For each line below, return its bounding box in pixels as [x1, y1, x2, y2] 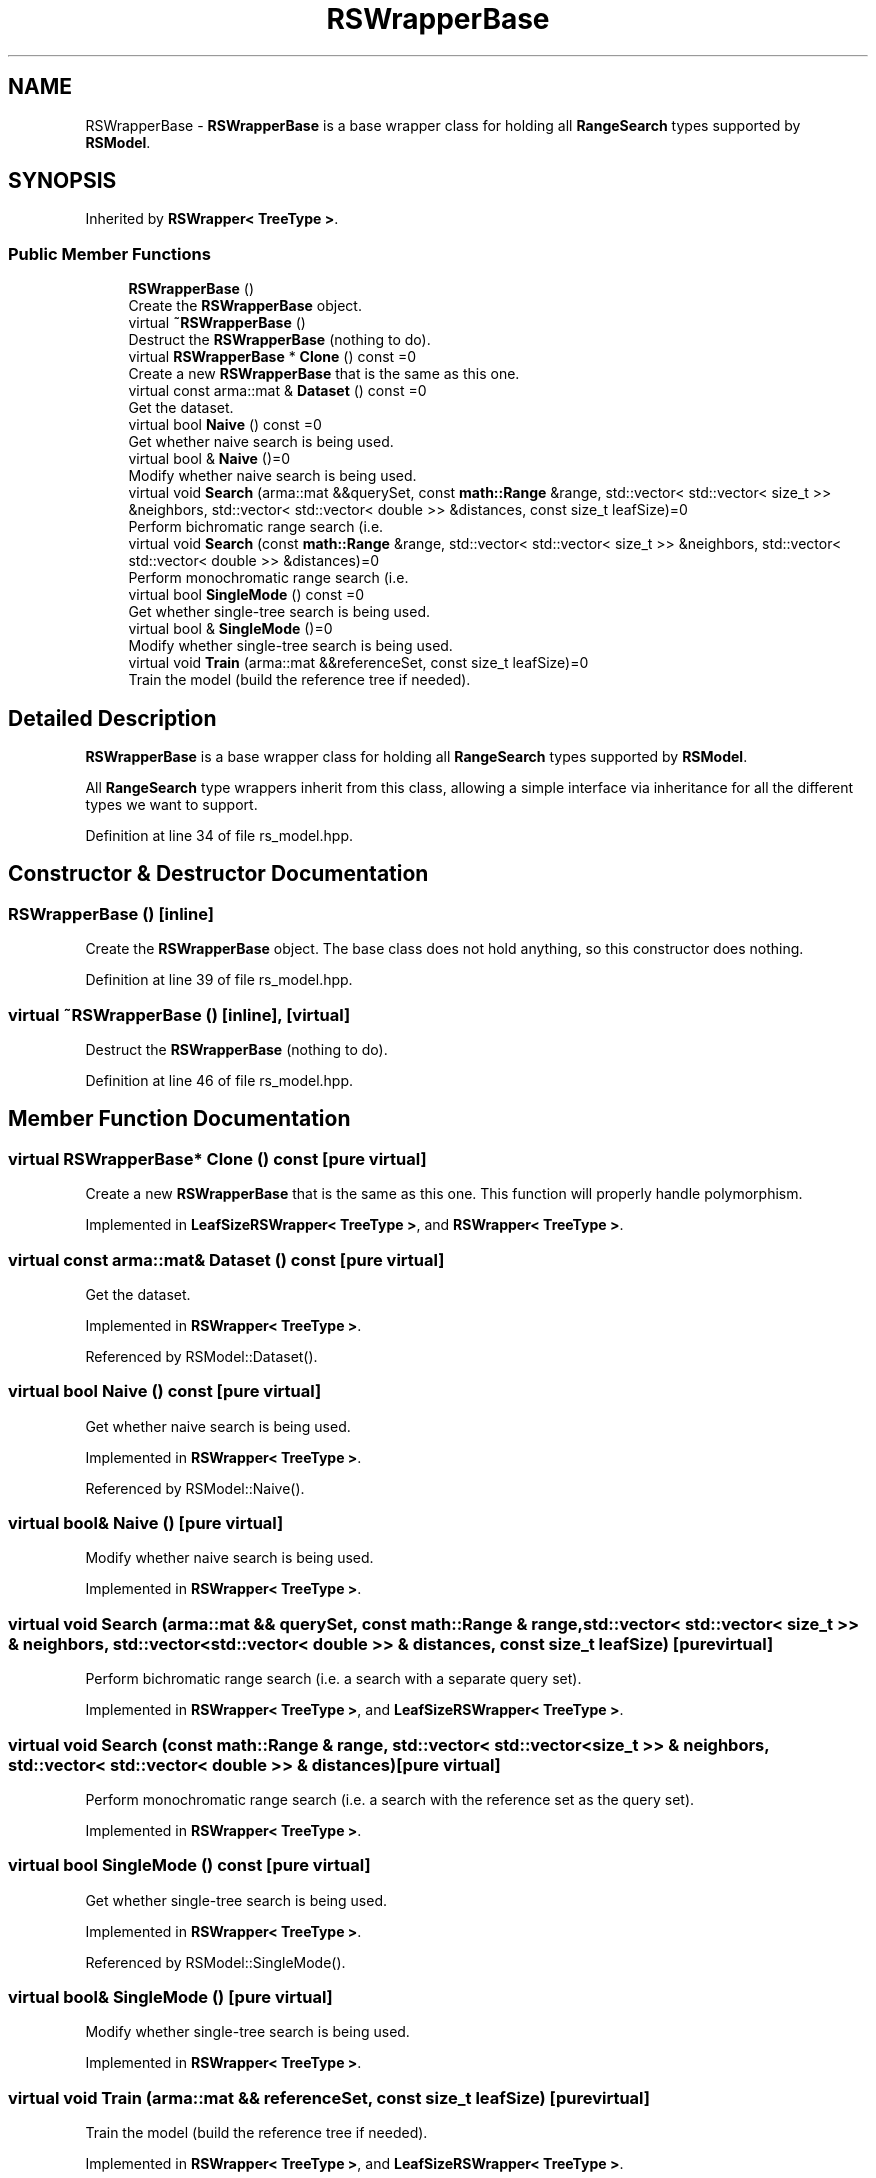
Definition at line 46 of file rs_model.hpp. [85, 1072, 354, 1089]
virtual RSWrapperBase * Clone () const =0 [128, 348, 417, 366]
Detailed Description [8, 705, 217, 731]
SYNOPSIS [8, 168, 117, 194]
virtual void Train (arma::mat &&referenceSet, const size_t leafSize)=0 [128, 654, 589, 672]
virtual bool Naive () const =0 [128, 416, 322, 434]
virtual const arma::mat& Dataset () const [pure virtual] [8, 1249, 445, 1270]
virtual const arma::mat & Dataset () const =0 [128, 382, 427, 400]
